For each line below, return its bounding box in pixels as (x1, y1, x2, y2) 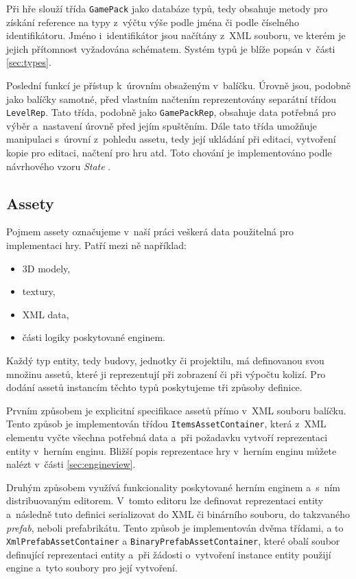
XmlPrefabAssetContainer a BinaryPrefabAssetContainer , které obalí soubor (6, 534, 340, 548)
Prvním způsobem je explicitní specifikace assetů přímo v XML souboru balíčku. (6, 403, 346, 417)
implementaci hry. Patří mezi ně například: (6, 238, 187, 252)
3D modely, (22, 261, 71, 275)
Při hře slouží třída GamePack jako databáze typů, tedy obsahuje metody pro (6, 1, 328, 15)
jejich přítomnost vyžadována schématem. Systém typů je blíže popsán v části (6, 41, 335, 56)
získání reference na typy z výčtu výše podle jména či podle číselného (6, 14, 299, 29)
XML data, (22, 307, 69, 321)
